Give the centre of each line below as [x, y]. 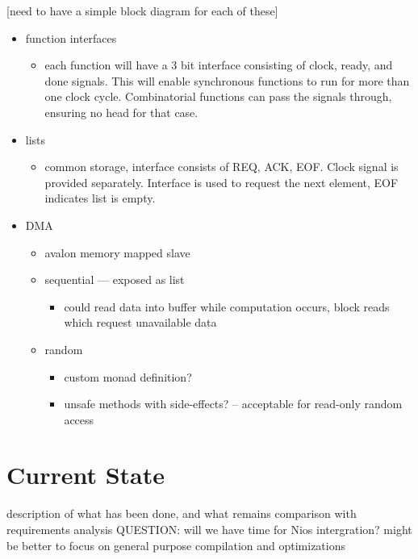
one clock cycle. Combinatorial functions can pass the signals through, [218, 96]
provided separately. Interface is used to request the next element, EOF [222, 182]
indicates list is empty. [100, 198]
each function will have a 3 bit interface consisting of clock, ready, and [219, 65]
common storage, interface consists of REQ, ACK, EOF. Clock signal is [222, 167]
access [79, 419]
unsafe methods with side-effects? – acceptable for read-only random [233, 404]
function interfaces [71, 38]
